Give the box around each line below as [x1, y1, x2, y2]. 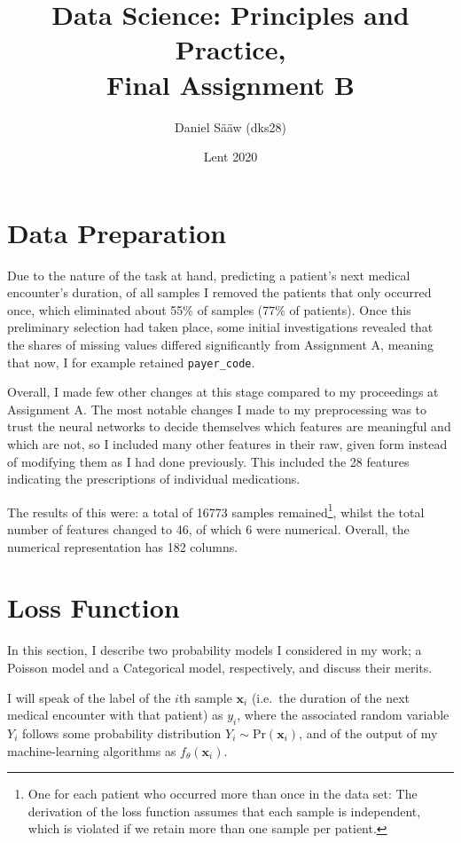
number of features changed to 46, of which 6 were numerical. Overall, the [7, 520, 410, 539]
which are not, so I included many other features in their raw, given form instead [7, 435, 448, 453]
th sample [178, 688, 232, 706]
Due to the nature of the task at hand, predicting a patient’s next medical [7, 265, 410, 284]
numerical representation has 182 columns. [7, 537, 238, 555]
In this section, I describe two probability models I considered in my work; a [7, 641, 422, 659]
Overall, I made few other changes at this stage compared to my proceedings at [7, 382, 439, 401]
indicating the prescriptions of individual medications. [7, 469, 301, 488]
